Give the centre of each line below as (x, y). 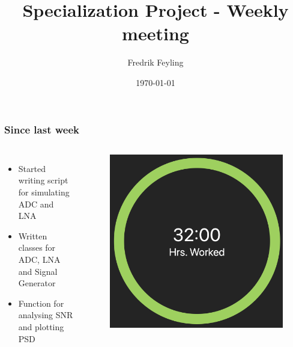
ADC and (36, 204)
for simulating (44, 192)
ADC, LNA (39, 259)
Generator (37, 283)
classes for (37, 247)
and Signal (38, 271)
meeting (156, 33)
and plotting (41, 326)
